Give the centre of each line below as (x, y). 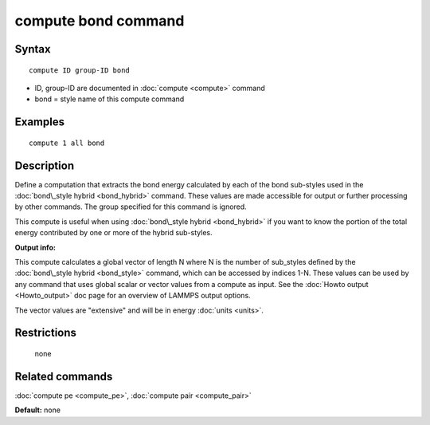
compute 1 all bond (67, 143)
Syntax (33, 49)
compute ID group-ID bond (80, 70)
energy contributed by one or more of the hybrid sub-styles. (113, 233)
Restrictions (46, 333)
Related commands (64, 376)
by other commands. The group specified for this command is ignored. (131, 207)
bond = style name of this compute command (109, 99)
